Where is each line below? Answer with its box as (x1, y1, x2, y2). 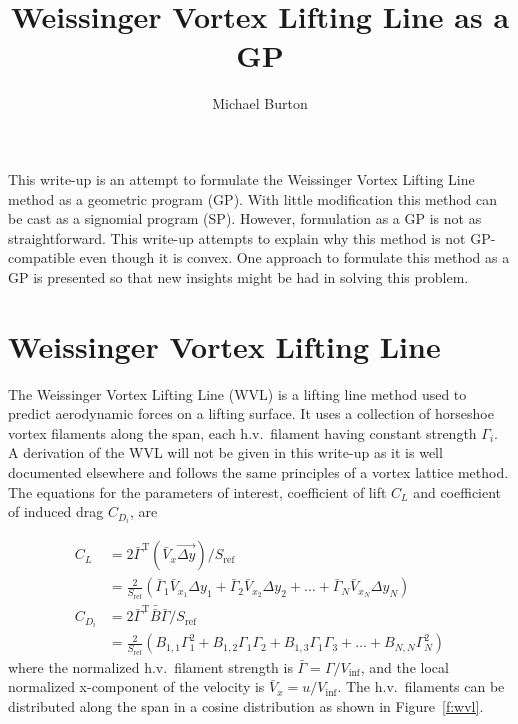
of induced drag (8, 501, 104, 522)
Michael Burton (212, 93, 308, 114)
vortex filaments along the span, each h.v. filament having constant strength (8, 422, 477, 443)
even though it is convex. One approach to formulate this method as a (79, 247, 510, 268)
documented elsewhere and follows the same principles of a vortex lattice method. (8, 461, 509, 482)
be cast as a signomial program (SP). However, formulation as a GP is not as (8, 208, 482, 229)
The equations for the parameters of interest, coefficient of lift (8, 481, 387, 502)
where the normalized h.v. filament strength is (8, 656, 293, 677)
